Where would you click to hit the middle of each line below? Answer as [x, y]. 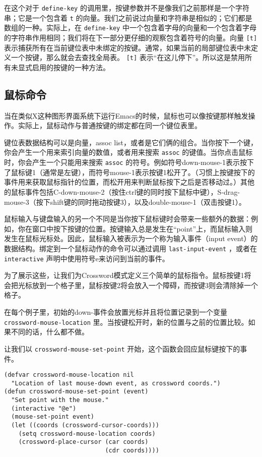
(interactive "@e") [44, 408]
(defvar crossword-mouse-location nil [69, 375]
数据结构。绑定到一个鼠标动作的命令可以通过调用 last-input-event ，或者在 [130, 248]
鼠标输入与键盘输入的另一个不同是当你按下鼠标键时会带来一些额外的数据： [127, 219]
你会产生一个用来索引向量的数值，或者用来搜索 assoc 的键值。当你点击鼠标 [128, 152]
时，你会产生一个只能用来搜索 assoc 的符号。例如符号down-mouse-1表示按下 [129, 162]
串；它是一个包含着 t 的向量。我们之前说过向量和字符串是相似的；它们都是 [128, 17]
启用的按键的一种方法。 [71, 67]
